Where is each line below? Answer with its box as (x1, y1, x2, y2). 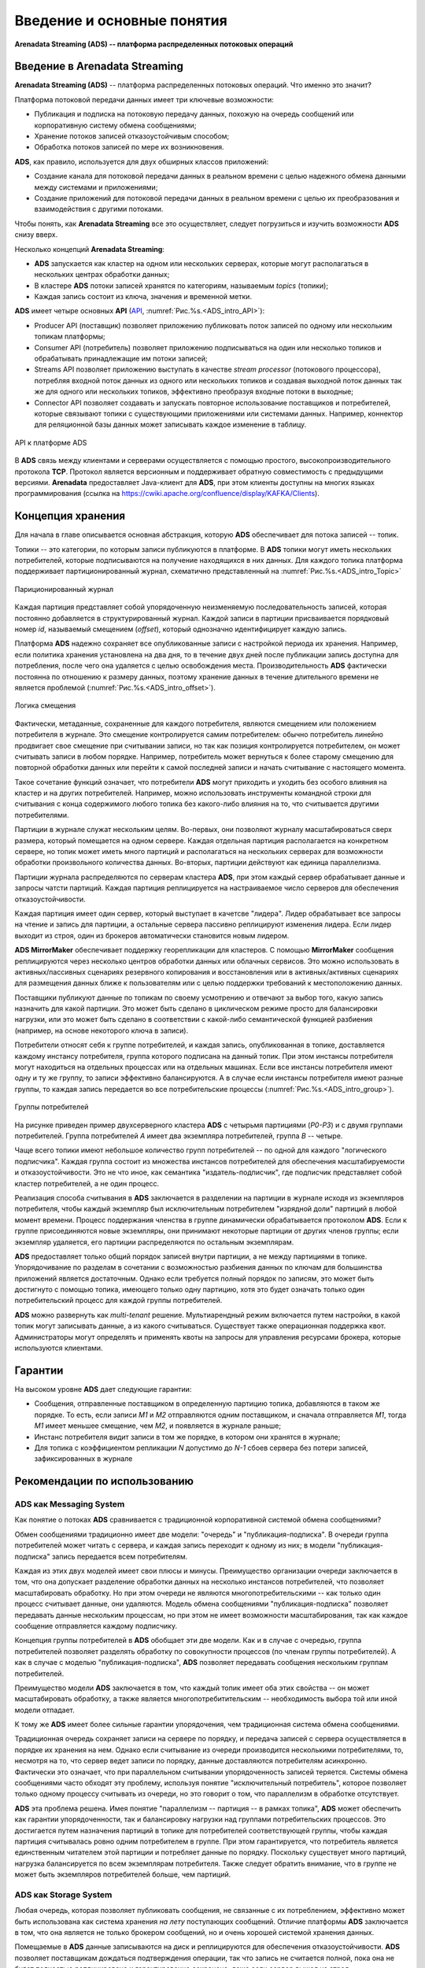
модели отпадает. (14, 1705, 75, 1715)
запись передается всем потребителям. (51, 1552, 188, 1561)
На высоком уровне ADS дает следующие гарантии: (14, 1384, 192, 1393)
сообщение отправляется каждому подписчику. (14, 1621, 177, 1630)
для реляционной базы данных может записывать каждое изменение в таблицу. (34, 420, 307, 429)
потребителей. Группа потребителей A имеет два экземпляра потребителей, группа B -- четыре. (14, 1131, 343, 1141)
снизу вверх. (14, 230, 58, 239)
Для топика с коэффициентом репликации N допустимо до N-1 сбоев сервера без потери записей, (34, 1443, 369, 1452)
